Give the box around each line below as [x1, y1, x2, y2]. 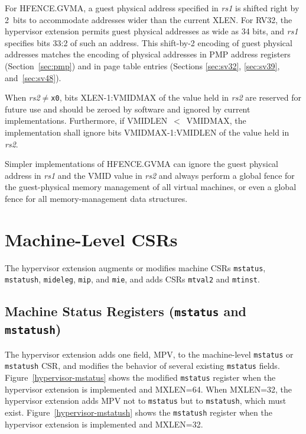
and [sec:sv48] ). [5, 71, 61, 83]
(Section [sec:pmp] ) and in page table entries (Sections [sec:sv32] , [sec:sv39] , [5, 59, 280, 72]
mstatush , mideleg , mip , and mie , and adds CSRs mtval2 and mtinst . [5, 273, 260, 285]
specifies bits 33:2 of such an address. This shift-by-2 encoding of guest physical [5, 36, 292, 49]
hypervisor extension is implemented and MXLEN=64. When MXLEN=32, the [5, 382, 292, 395]
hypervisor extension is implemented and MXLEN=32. [5, 417, 203, 430]
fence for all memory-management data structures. [5, 192, 188, 204]
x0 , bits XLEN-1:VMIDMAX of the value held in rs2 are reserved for [51, 91, 301, 104]
